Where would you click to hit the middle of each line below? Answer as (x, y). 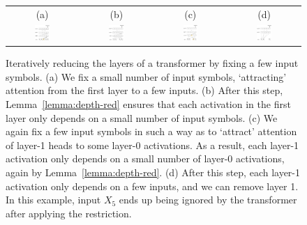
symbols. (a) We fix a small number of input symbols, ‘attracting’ (146, 76)
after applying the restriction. (69, 213)
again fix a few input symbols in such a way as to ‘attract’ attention (151, 131)
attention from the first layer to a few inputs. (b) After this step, (144, 90)
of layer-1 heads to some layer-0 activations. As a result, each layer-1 (152, 145)
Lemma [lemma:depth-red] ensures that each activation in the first (148, 104)
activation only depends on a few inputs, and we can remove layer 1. (152, 186)
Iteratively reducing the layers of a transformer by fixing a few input (152, 63)
